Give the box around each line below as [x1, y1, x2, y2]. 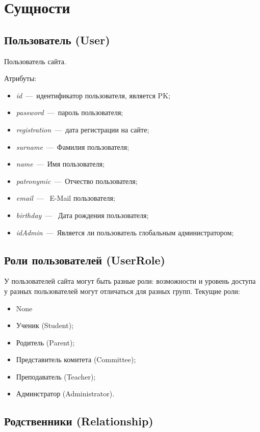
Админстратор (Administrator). [16, 388, 115, 399]
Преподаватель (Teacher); [16, 371, 96, 382]
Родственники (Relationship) [4, 413, 153, 429]
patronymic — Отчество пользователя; [16, 175, 138, 186]
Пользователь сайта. [4, 56, 66, 66]
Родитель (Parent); [16, 337, 75, 347]
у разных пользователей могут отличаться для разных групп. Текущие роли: [4, 285, 240, 296]
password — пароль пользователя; [16, 107, 123, 118]
